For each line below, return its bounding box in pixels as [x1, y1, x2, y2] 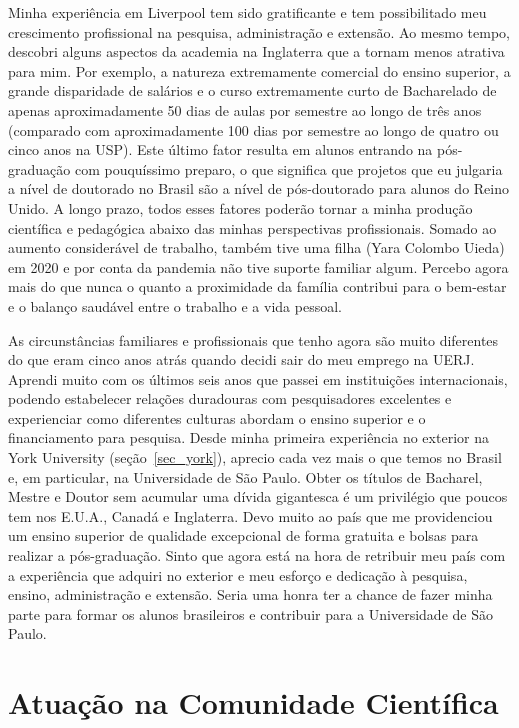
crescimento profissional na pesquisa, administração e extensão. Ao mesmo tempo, [8, 21, 510, 42]
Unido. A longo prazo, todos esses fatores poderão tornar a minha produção [8, 197, 473, 218]
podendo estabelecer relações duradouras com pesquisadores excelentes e [8, 388, 452, 409]
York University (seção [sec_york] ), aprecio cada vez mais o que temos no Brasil [8, 447, 502, 468]
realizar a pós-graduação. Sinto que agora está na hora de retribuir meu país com [8, 545, 506, 566]
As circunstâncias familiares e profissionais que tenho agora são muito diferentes [8, 329, 499, 350]
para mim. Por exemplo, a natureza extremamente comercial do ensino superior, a [8, 60, 511, 81]
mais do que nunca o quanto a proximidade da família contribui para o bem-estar [8, 276, 507, 297]
